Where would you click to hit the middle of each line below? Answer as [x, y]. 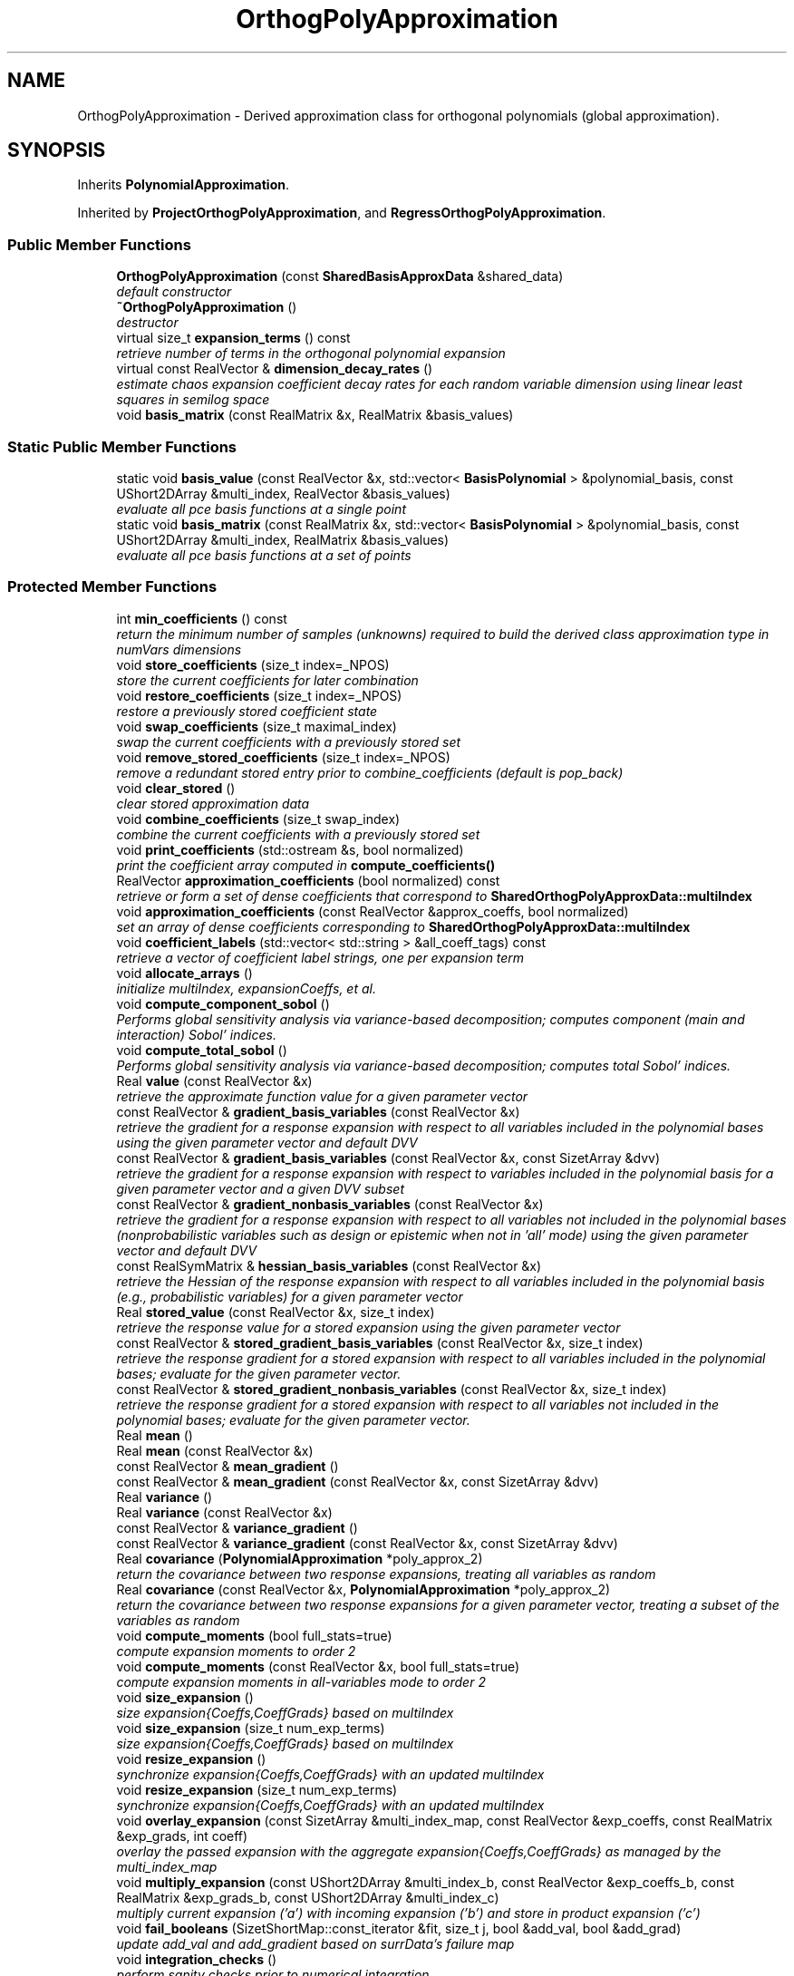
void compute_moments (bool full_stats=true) [254, 1635]
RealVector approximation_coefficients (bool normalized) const [308, 880]
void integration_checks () [197, 1959]
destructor [147, 323]
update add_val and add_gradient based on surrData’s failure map [315, 1943]
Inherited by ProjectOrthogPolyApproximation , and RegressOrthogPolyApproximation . [342, 213]
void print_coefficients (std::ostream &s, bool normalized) [290, 849]
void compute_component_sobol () [223, 1003]
